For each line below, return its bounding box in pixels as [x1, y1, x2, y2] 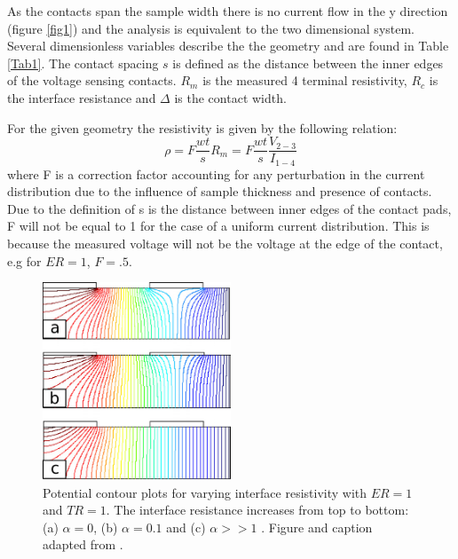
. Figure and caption [261, 517, 373, 536]
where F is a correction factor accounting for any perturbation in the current [7, 164, 425, 183]
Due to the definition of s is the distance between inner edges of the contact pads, [7, 199, 452, 217]
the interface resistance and [7, 88, 156, 106]
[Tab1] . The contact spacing [7, 53, 159, 72]
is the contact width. [174, 88, 287, 106]
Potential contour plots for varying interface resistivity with [43, 483, 367, 501]
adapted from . [43, 535, 123, 554]
